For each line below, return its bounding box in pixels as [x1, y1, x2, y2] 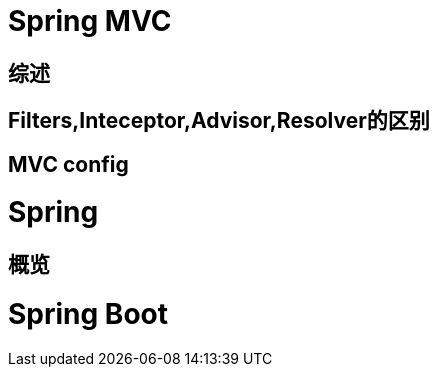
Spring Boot [8, 296, 168, 331]
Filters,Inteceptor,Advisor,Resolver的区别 [8, 108, 430, 134]
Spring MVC [8, 4, 172, 38]
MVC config [8, 151, 129, 177]
